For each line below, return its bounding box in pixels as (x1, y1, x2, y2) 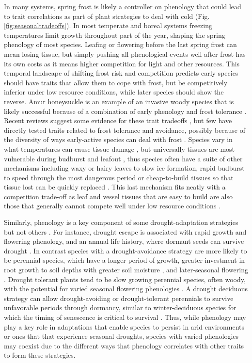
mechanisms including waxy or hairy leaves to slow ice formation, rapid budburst (4, 163, 245, 173)
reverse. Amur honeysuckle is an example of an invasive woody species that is (4, 96, 234, 106)
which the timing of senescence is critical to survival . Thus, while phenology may (4, 312, 246, 322)
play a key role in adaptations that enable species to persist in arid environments (4, 321, 245, 331)
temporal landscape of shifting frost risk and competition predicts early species (4, 68, 238, 78)
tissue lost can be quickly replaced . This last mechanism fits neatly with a (4, 182, 226, 192)
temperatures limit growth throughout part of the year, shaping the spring (4, 30, 225, 40)
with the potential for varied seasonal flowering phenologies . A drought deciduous (4, 284, 248, 294)
